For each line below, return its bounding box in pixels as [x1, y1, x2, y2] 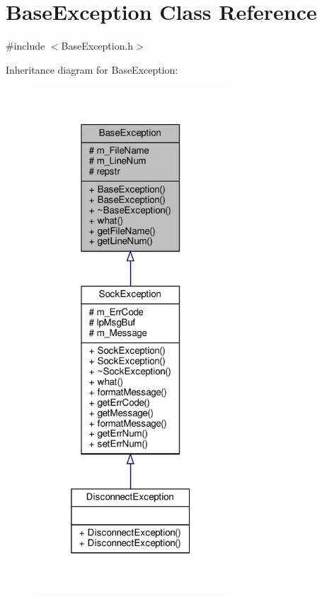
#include [6, 38, 45, 53]
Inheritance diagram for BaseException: [6, 62, 178, 77]
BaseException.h [61, 38, 134, 53]
